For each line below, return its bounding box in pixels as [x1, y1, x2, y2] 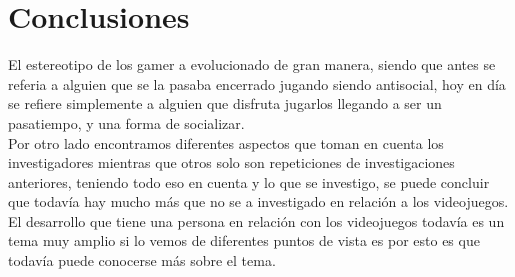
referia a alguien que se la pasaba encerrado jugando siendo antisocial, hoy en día [8, 73, 506, 94]
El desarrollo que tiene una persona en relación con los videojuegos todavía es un [8, 210, 505, 231]
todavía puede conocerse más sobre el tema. [8, 250, 276, 271]
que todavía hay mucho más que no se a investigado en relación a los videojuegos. [8, 191, 509, 212]
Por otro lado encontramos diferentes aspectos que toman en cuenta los [8, 132, 444, 153]
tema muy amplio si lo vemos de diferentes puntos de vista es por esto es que [8, 230, 480, 251]
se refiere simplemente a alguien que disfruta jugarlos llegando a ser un [8, 93, 442, 114]
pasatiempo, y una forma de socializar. [8, 112, 245, 133]
